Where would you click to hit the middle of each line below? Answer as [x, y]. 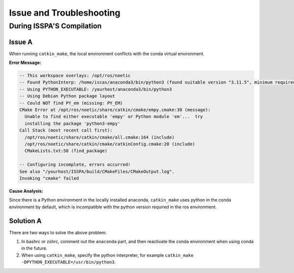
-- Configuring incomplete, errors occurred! [75, 165]
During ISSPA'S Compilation [55, 26]
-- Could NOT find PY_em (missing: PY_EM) [71, 103]
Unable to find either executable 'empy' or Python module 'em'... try [114, 117]
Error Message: [25, 63]
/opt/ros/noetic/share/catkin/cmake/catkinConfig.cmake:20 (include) [110, 144]
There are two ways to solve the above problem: [58, 232]
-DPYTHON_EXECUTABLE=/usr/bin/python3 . [69, 262]
